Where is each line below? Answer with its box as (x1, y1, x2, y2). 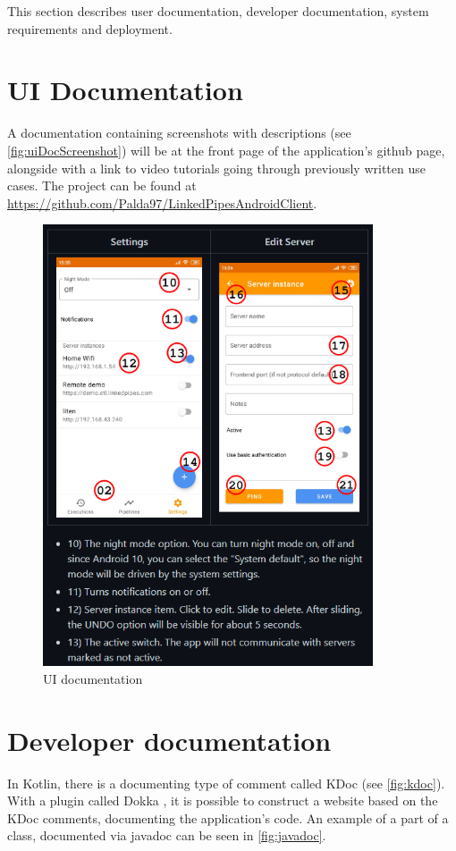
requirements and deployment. (7, 19, 173, 38)
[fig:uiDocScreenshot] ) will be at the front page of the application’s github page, (7, 140, 445, 159)
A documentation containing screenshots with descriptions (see (7, 123, 351, 142)
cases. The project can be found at (7, 176, 197, 195)
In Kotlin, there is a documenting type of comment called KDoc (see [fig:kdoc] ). (7, 773, 445, 792)
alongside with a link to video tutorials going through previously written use (7, 158, 426, 177)
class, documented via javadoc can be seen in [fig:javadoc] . (7, 826, 326, 845)
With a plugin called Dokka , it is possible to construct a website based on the (7, 791, 438, 810)
